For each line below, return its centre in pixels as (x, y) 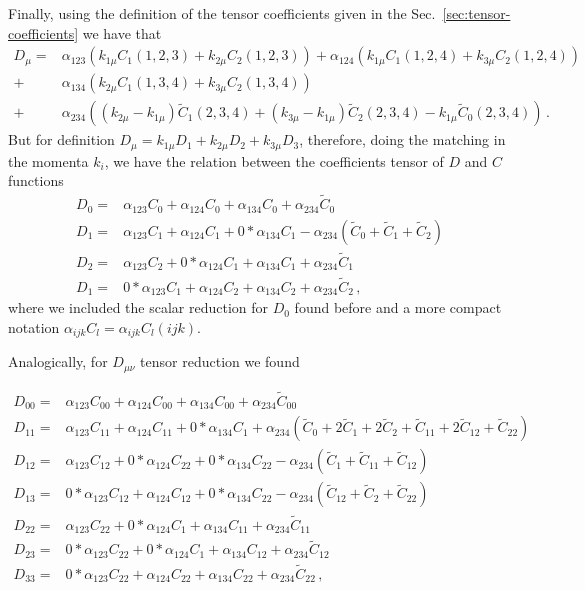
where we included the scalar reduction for (138, 307)
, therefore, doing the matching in (402, 139)
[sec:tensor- (476, 13)
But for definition (61, 139)
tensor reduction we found (220, 361)
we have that (122, 32)
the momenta (48, 160)
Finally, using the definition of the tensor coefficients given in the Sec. (222, 13)
